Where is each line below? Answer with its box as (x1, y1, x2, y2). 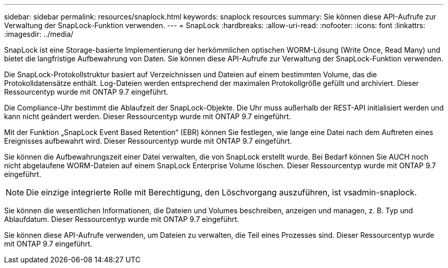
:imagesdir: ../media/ (4, 30, 74, 38)
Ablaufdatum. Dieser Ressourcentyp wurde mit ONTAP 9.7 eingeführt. (4, 215, 239, 224)
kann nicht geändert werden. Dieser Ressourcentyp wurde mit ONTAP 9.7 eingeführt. (4, 112, 291, 121)
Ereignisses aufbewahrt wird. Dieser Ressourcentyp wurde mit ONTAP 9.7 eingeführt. (4, 137, 292, 145)
